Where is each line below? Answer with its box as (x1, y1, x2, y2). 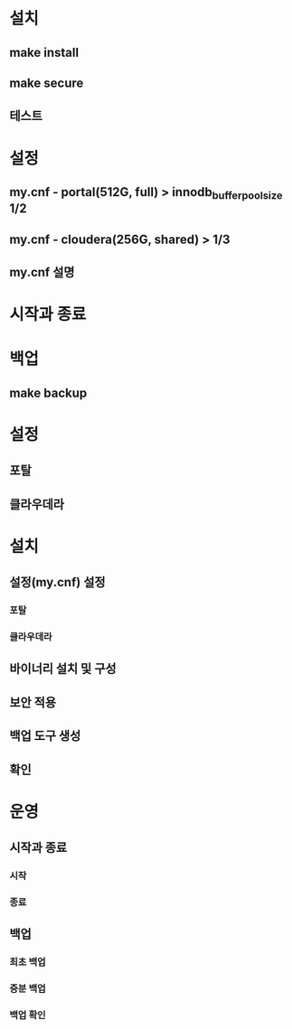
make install (9, 44, 80, 60)
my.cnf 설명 (9, 264, 75, 280)
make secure (9, 75, 84, 90)
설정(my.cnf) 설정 (9, 575, 106, 590)
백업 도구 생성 (9, 728, 81, 744)
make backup (9, 385, 88, 400)
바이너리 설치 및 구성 (9, 661, 117, 677)
